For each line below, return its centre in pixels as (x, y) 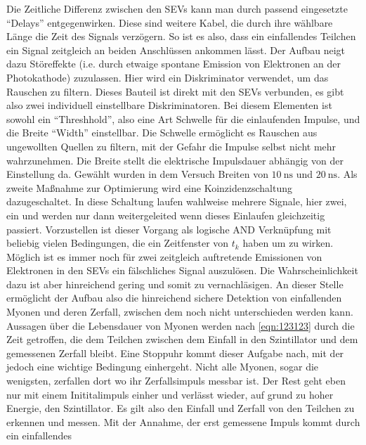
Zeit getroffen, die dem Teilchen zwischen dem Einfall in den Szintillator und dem (182, 339)
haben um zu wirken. (288, 243)
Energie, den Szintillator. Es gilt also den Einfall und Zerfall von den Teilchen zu (181, 408)
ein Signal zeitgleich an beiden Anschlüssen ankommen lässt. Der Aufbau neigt (176, 50)
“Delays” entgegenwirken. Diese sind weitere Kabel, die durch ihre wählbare (170, 22)
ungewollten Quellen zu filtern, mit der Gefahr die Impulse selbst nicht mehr (171, 146)
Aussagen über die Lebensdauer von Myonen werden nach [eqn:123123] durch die (181, 325)
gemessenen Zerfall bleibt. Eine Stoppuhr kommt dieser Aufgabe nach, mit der (175, 353)
